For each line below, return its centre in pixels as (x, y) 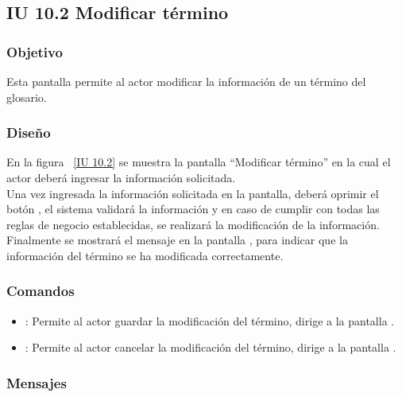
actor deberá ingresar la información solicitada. (121, 177)
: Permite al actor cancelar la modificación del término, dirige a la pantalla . (211, 347)
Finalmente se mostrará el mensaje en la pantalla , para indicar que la (177, 240)
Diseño (29, 132)
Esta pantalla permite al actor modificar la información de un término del (186, 81)
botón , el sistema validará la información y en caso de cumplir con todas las (193, 209)
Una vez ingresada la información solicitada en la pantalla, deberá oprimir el (193, 193)
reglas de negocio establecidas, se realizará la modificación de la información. (193, 224)
